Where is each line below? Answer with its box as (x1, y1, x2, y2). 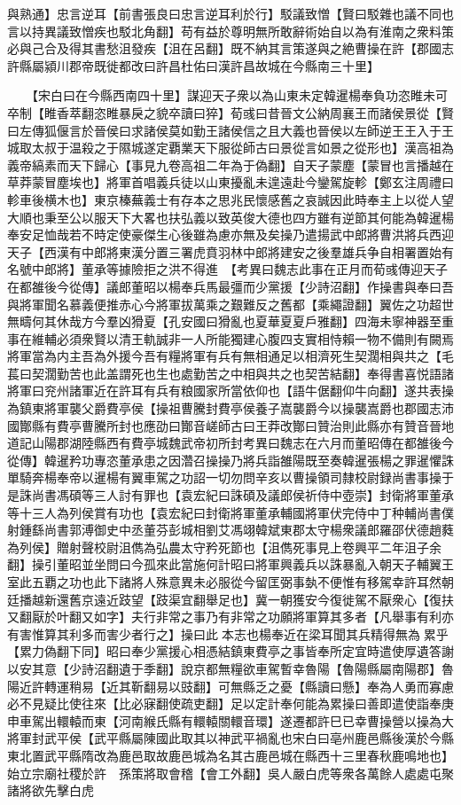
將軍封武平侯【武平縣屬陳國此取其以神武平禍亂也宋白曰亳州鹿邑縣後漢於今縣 (7, 729, 454, 747)
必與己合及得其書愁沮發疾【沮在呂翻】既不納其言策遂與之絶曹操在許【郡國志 (7, 39, 454, 58)
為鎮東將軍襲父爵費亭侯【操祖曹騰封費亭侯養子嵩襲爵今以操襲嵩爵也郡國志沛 (7, 399, 454, 418)
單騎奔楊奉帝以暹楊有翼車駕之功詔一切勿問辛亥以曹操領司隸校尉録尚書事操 (7, 468, 441, 487)
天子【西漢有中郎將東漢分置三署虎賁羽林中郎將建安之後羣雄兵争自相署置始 (7, 242, 441, 261)
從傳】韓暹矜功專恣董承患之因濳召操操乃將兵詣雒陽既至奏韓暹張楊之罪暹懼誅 (7, 450, 454, 469)
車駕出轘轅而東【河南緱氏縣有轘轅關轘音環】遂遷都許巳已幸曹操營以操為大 (19, 711, 454, 730)
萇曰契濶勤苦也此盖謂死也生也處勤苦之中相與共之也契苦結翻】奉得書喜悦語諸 (7, 363, 454, 382)
